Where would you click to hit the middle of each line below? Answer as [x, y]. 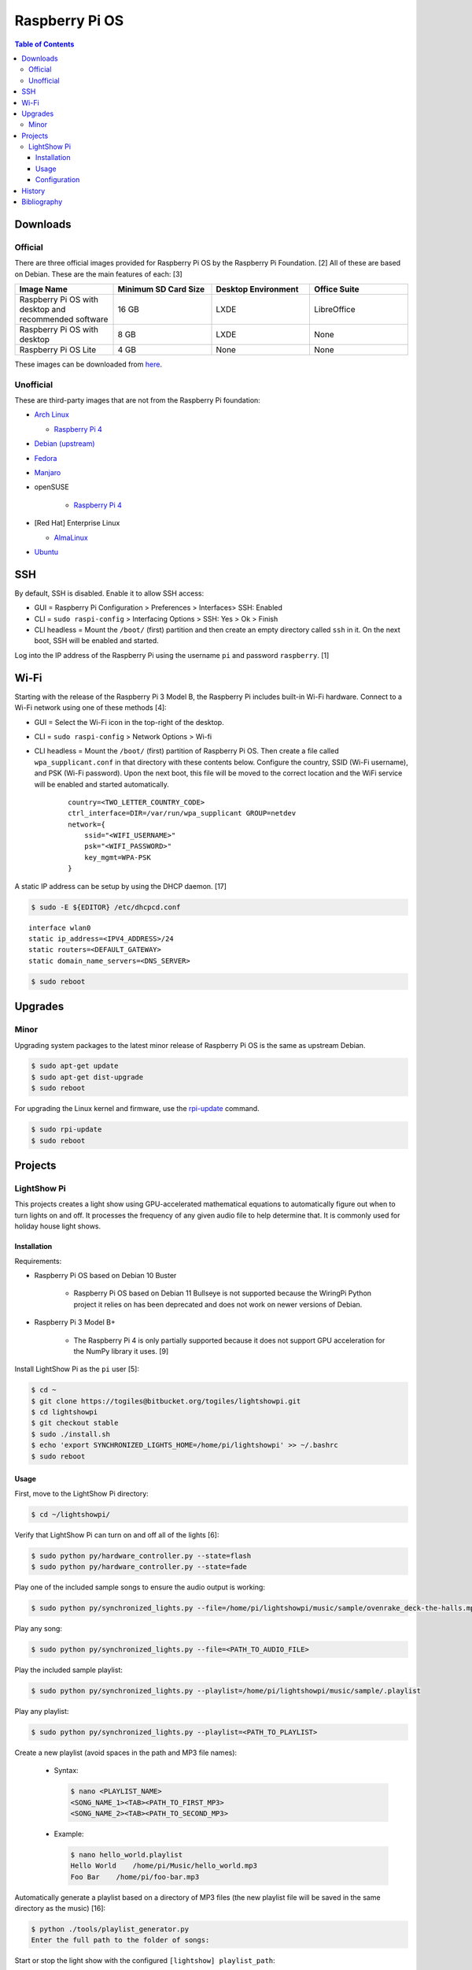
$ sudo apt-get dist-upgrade [87, 1077]
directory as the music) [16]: [60, 1909]
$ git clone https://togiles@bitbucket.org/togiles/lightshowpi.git [166, 1401]
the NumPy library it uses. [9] [121, 1351]
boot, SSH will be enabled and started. [96, 641]
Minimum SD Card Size [161, 289]
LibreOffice [334, 309]
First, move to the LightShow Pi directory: [81, 1493]
